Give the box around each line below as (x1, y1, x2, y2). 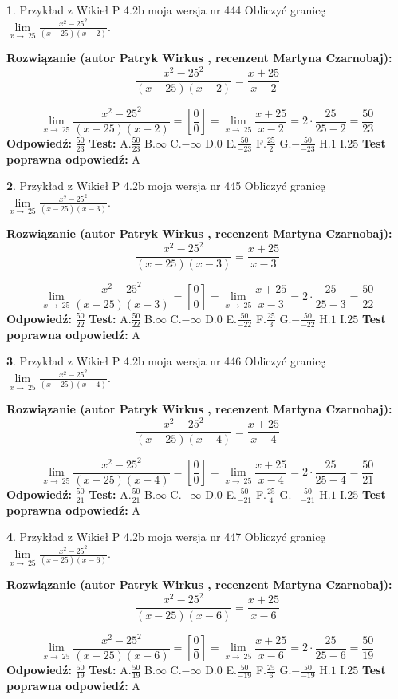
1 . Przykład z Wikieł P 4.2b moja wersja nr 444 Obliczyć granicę (6, 2, 325, 18)
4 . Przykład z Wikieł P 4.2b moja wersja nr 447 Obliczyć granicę (6, 528, 325, 545)
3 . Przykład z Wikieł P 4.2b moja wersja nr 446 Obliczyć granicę (6, 353, 325, 369)
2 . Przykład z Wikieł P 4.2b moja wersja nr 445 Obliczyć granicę (6, 177, 325, 194)
